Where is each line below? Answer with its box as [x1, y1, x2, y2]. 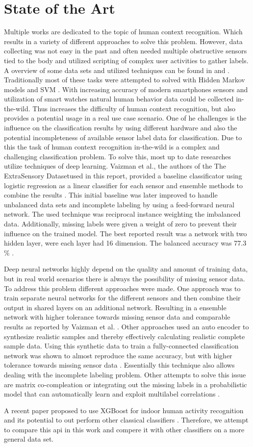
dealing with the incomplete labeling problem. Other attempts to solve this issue [4, 369, 246, 379]
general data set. [4, 434, 54, 444]
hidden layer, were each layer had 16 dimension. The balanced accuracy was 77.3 [4, 238, 247, 248]
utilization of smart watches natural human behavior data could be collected [4, 94, 234, 104]
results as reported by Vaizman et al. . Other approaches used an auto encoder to [4, 321, 249, 331]
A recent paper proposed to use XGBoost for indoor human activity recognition [4, 405, 244, 415]
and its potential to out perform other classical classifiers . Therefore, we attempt [4, 415, 249, 425]
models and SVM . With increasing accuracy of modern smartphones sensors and [4, 84, 248, 94]
